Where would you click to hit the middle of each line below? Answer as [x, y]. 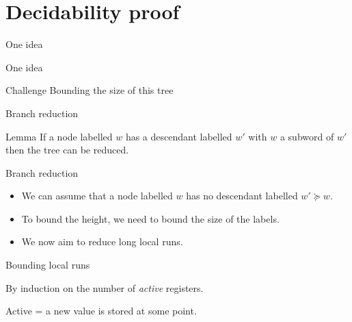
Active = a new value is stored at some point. [101, 311]
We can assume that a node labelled [97, 196]
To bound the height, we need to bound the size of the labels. [150, 218]
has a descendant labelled [179, 136]
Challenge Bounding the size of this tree [90, 90]
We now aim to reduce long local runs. [102, 241]
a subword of [307, 136]
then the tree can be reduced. [67, 150]
